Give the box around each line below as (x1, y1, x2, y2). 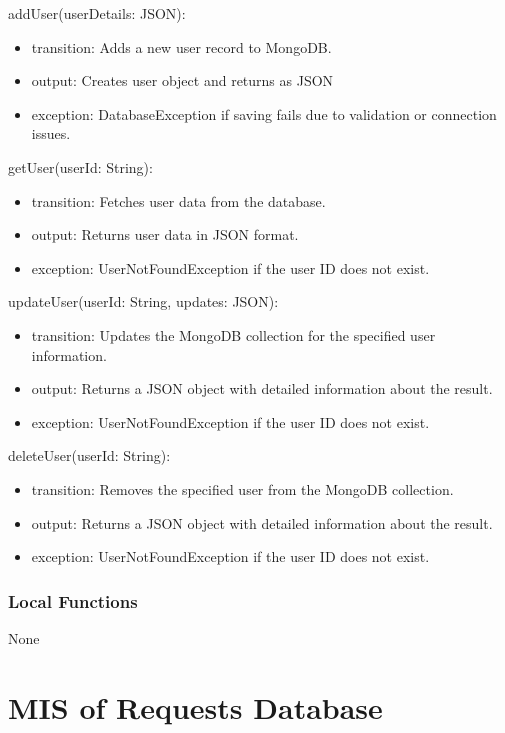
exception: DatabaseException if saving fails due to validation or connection (31, 103, 497, 124)
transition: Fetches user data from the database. (31, 190, 326, 211)
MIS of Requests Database (8, 686, 383, 727)
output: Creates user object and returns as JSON (31, 70, 334, 91)
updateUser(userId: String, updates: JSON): (8, 291, 279, 312)
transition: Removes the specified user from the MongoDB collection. (31, 478, 454, 499)
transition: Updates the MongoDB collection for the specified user (31, 324, 436, 345)
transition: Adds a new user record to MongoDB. (31, 36, 332, 57)
